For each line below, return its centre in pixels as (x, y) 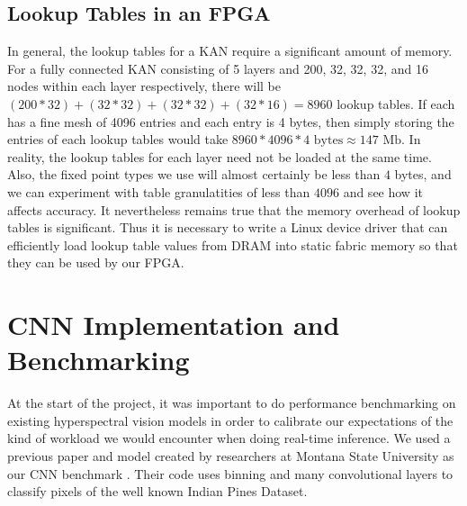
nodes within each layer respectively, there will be (144, 86)
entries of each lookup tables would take (118, 139)
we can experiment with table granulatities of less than (159, 191)
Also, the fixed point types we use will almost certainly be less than (194, 174)
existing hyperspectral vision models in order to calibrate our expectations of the (230, 420)
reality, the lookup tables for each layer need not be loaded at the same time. (220, 156)
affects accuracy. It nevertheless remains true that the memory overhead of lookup (234, 209)
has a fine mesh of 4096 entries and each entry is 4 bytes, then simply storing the (231, 121)
